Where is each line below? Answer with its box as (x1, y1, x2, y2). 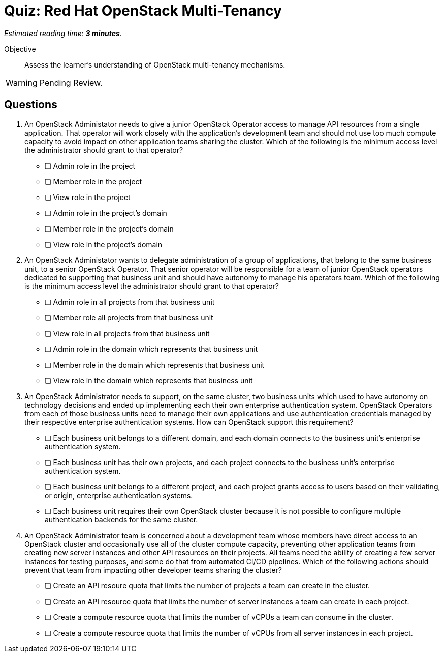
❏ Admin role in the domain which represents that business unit (45, 344, 258, 353)
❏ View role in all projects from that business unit (45, 328, 210, 338)
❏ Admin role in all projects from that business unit (45, 297, 215, 306)
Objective (4, 44, 36, 53)
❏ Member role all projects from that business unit (45, 313, 213, 322)
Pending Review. (39, 77, 103, 88)
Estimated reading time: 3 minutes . (4, 28, 122, 38)
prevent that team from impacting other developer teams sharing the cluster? (24, 565, 282, 574)
